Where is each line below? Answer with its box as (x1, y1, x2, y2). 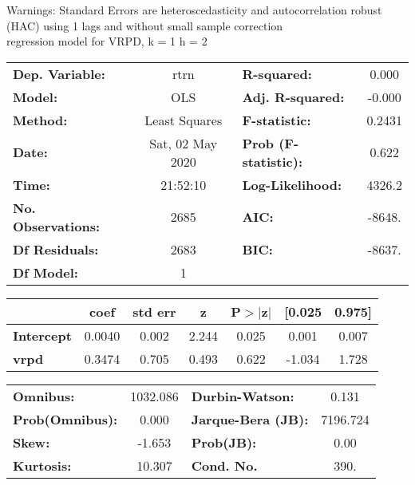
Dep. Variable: (13, 64, 105, 83)
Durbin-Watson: (191, 386, 294, 405)
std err (132, 302, 176, 321)
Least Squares (144, 110, 223, 129)
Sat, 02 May (149, 133, 218, 152)
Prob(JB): (191, 432, 257, 451)
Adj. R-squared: (242, 87, 345, 106)
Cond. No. (191, 455, 258, 475)
